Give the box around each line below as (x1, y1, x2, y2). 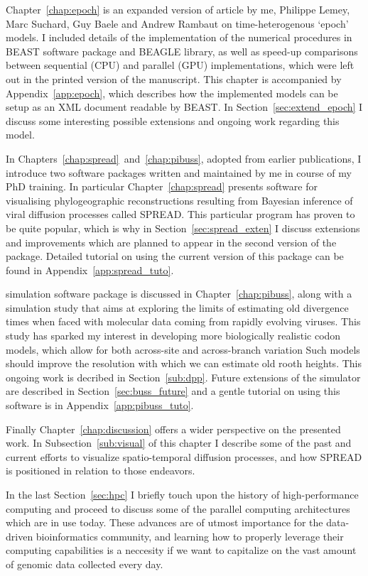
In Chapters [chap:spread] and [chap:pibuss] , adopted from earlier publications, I (6, 151, 362, 165)
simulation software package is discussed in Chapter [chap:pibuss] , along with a (6, 286, 352, 301)
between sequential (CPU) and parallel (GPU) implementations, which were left (6, 58, 355, 72)
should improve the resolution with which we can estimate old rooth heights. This (6, 356, 362, 371)
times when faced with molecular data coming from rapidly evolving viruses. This (6, 314, 361, 329)
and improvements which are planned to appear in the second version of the (6, 234, 337, 249)
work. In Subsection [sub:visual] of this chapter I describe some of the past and (6, 435, 352, 450)
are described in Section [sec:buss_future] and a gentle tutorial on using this (6, 384, 340, 398)
